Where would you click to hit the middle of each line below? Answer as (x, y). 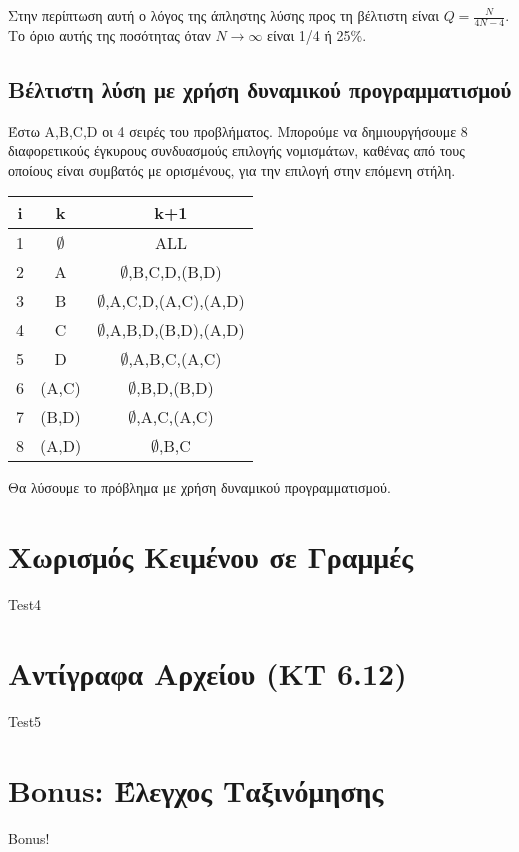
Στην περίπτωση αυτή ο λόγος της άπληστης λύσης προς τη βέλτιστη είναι (223, 15)
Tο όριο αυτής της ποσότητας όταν (109, 34)
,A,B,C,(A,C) (175, 359)
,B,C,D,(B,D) (175, 272)
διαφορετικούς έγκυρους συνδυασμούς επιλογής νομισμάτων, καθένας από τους (236, 150)
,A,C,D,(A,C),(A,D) (175, 301)
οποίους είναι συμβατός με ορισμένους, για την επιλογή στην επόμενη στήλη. (232, 169)
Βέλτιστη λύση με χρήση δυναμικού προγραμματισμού (260, 88)
